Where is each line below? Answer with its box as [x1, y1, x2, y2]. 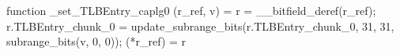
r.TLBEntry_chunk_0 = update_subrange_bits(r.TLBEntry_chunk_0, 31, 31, [6, 17, 394, 34]
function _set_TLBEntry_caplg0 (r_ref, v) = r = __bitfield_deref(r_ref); [6, 2, 376, 18]
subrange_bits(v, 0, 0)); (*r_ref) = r [6, 33, 187, 49]
